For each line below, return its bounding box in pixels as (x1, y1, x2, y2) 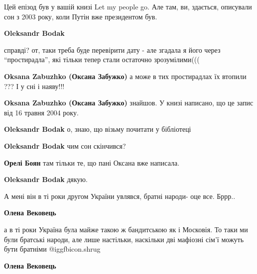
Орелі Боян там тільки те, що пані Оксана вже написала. (4, 157, 180, 168)
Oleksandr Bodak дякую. (4, 174, 88, 184)
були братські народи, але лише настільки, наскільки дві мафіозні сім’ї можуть (4, 234, 244, 244)
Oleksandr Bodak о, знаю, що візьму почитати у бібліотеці (4, 124, 191, 134)
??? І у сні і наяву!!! (4, 81, 65, 91)
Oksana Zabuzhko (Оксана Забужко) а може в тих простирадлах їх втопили (4, 71, 247, 81)
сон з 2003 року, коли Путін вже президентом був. (4, 11, 157, 21)
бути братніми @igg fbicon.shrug (4, 244, 101, 254)
